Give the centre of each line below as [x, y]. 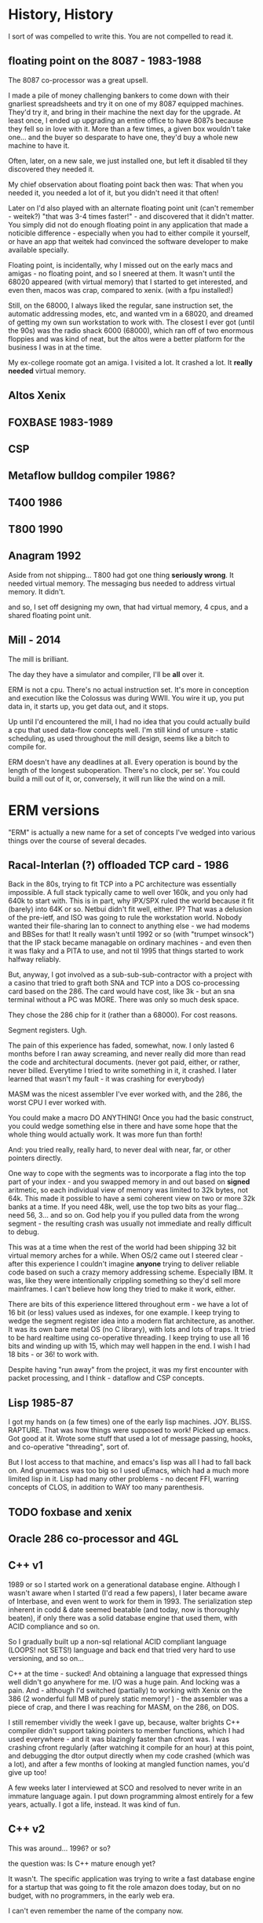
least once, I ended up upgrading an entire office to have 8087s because [126, 120]
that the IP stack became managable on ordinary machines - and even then [130, 943]
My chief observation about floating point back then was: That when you [126, 184]
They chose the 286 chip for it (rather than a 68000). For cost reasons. [123, 1015]
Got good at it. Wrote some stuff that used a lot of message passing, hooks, [130, 1439]
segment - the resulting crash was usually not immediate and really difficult [130, 1224]
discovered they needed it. [51, 169]
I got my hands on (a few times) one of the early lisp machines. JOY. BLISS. [130, 1422]
